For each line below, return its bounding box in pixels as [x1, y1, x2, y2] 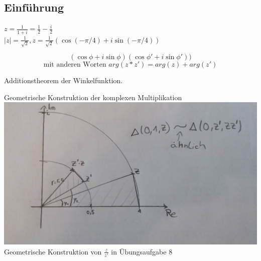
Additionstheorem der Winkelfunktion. [4, 75, 123, 86]
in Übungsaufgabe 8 [111, 246, 173, 256]
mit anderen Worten [43, 61, 106, 69]
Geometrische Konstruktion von [4, 246, 102, 256]
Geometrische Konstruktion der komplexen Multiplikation [4, 92, 182, 102]
